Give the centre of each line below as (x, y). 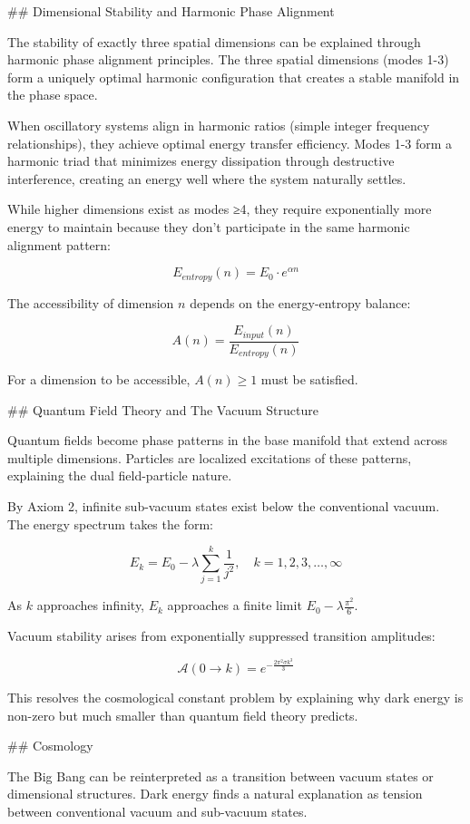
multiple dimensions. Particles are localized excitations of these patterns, (210, 457)
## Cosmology (50, 746)
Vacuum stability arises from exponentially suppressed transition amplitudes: (221, 636)
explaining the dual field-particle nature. (120, 475)
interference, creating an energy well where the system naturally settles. (207, 178)
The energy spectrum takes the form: (110, 523)
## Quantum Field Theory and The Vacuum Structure (163, 409)
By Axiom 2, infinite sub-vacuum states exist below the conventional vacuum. (224, 506)
